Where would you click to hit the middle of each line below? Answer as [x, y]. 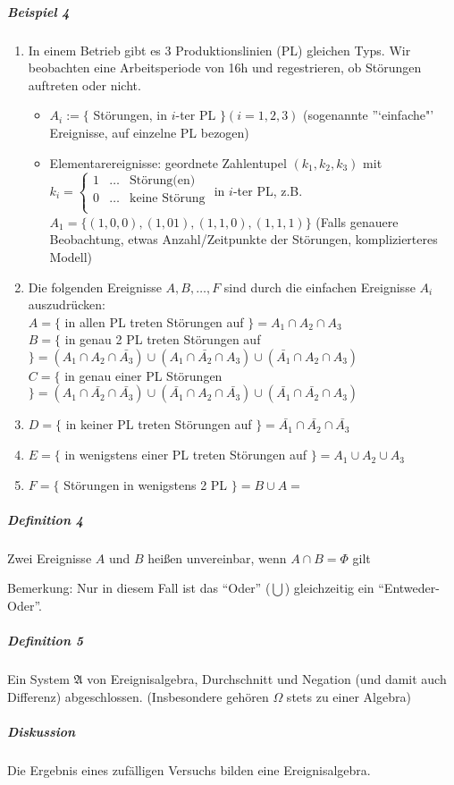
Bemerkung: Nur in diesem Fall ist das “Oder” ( [139, 588]
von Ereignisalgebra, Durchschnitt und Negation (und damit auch [267, 679]
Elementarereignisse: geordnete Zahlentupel [168, 162]
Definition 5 [46, 641]
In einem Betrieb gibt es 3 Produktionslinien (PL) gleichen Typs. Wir [219, 50]
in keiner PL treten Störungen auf [159, 424]
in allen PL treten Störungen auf [154, 321]
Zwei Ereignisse [50, 557]
